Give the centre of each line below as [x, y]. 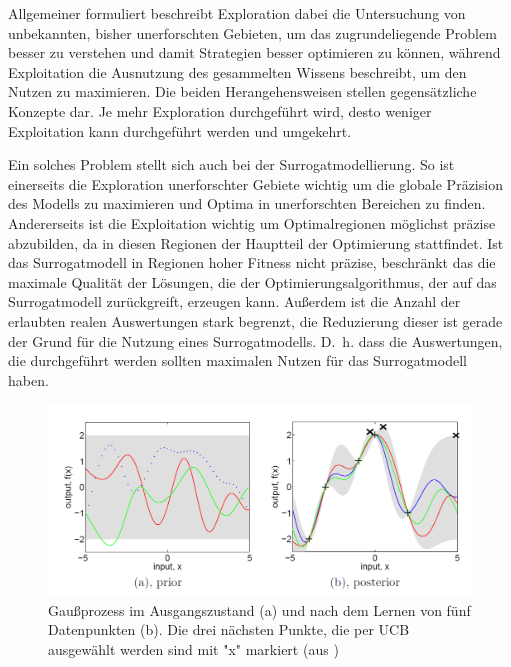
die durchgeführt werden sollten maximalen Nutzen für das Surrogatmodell [237, 360]
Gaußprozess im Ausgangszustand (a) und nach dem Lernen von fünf [259, 609]
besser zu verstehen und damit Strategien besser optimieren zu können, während [254, 52]
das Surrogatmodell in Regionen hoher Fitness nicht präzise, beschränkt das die [252, 262]
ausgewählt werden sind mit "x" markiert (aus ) [193, 648]
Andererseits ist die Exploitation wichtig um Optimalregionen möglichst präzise [252, 222]
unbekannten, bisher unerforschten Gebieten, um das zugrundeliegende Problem [252, 32]
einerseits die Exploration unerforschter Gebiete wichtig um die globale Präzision [255, 183]
